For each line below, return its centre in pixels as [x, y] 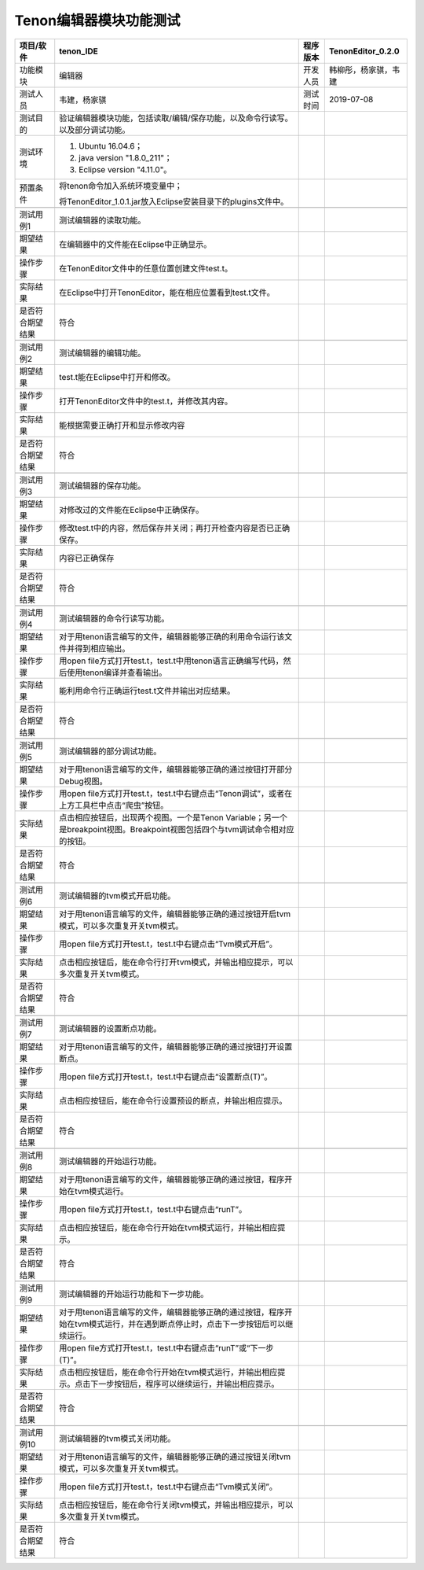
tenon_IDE [79, 51]
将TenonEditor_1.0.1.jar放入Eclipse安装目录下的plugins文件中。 [174, 201]
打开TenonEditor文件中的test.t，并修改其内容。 [146, 401]
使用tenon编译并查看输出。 [117, 673]
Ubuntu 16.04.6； [111, 146]
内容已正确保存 [87, 558]
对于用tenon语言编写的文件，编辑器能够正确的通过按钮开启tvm [175, 914]
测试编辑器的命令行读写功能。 [114, 618]
